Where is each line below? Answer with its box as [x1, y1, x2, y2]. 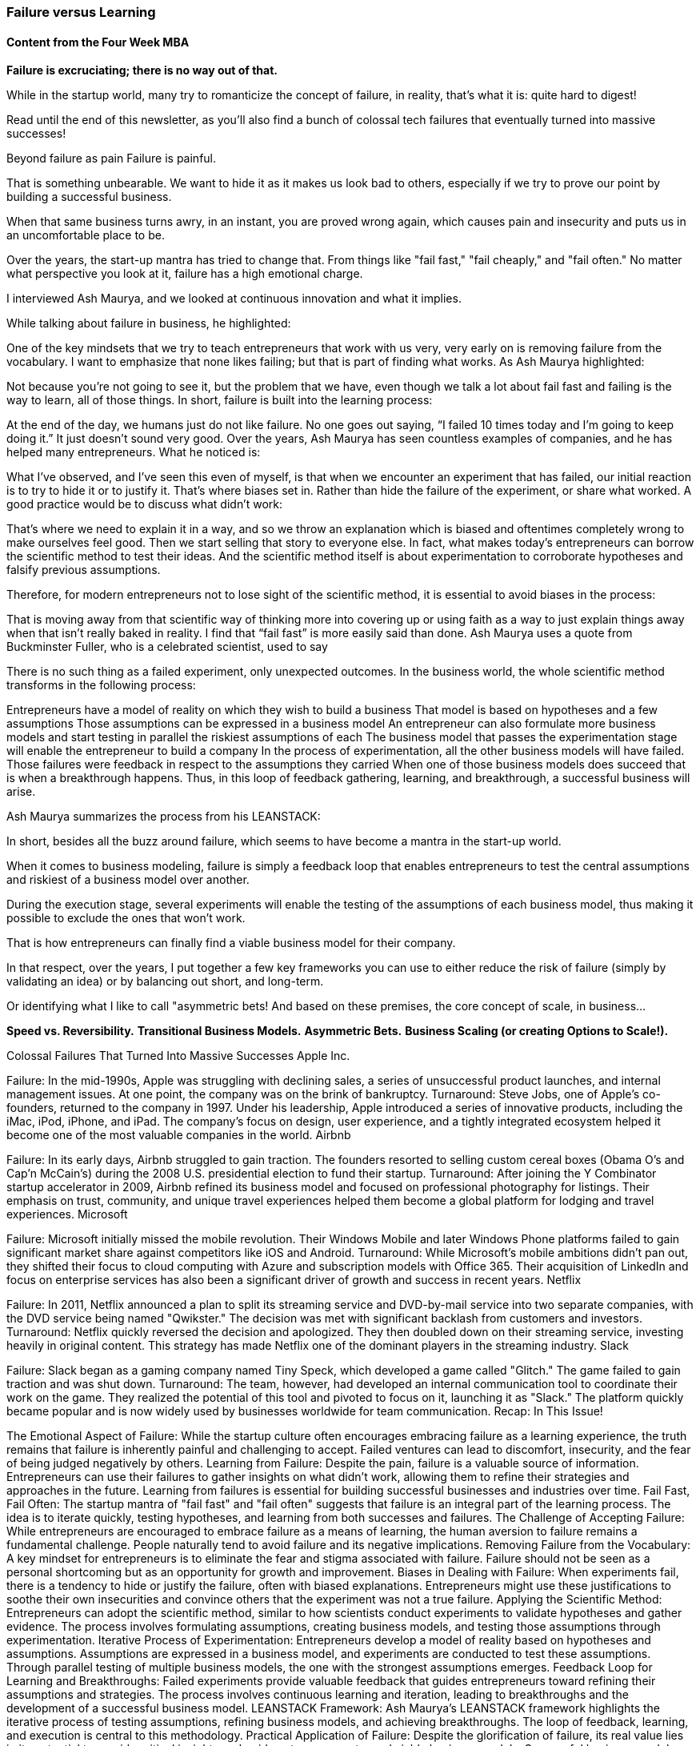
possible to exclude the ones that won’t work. [6, 911, 246, 925]
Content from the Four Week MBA [6, 34, 190, 49]
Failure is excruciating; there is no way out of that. [6, 63, 278, 78]
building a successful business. [6, 190, 172, 204]
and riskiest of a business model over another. [6, 873, 250, 887]
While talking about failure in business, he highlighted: [6, 316, 291, 331]
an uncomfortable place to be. [6, 228, 165, 243]
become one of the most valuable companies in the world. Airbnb [6, 1128, 351, 1142]
